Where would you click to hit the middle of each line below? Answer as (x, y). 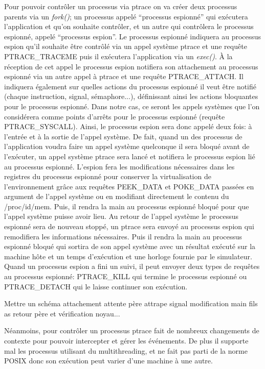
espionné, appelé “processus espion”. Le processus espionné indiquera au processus (133, 36)
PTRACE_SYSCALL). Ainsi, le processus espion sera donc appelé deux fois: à (128, 126)
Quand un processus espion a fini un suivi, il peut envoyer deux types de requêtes (132, 266)
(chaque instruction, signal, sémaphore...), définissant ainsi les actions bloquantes (131, 96)
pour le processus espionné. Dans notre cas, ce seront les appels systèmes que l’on (132, 106)
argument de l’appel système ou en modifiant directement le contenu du (117, 196)
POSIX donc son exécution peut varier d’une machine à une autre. (108, 361)
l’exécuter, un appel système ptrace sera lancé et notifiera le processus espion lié (130, 156)
